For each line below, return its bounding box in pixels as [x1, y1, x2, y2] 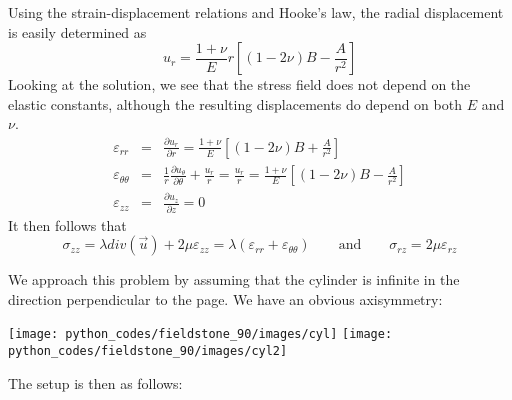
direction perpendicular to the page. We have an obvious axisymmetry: [8, 288, 443, 309]
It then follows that [8, 214, 127, 235]
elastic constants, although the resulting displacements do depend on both [8, 93, 462, 114]
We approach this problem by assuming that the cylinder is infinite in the [8, 269, 460, 290]
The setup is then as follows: [8, 372, 183, 393]
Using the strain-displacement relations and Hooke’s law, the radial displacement [8, 2, 504, 22]
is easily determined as [8, 21, 147, 42]
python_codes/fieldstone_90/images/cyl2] [8, 343, 288, 358]
